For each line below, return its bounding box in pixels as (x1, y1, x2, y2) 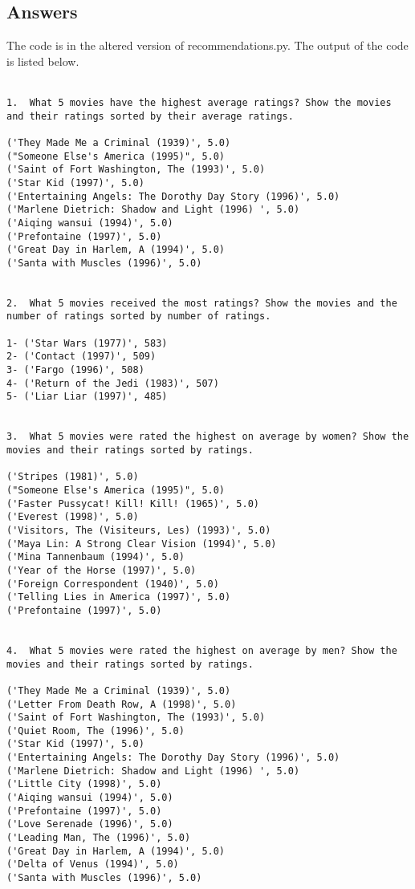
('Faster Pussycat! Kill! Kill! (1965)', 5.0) (6, 497, 259, 509)
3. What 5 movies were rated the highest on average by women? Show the (6, 431, 409, 443)
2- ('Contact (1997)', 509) (6, 351, 157, 363)
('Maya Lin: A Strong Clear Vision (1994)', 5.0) (6, 538, 277, 550)
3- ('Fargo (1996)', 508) (6, 364, 144, 376)
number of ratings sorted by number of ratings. (6, 311, 271, 323)
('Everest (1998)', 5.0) (6, 511, 139, 523)
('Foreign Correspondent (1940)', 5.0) (6, 578, 219, 590)
